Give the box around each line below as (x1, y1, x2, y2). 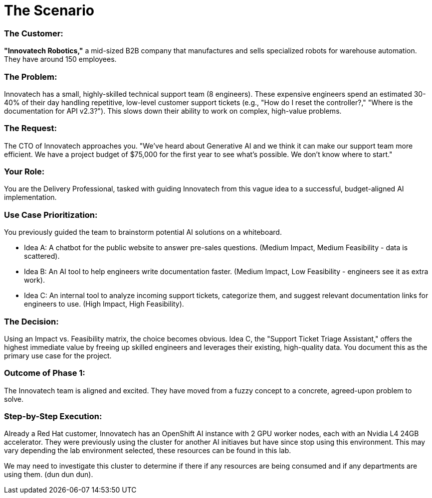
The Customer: (4, 28, 63, 38)
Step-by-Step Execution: (4, 411, 102, 421)
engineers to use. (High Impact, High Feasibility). (24, 300, 184, 309)
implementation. (4, 193, 57, 202)
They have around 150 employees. (4, 55, 117, 64)
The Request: (4, 123, 57, 134)
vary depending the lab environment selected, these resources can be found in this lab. (4, 446, 291, 455)
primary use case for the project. (4, 351, 112, 360)
